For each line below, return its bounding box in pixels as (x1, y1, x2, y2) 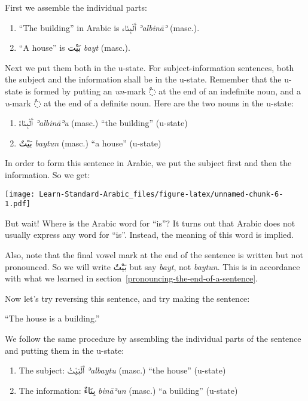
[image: (5, 189, 35, 198)
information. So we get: (5, 168, 90, 180)
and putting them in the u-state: (5, 344, 124, 356)
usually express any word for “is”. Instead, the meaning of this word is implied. (5, 228, 294, 241)
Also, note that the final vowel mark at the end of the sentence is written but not (5, 249, 303, 261)
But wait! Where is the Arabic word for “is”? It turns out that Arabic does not (5, 216, 295, 229)
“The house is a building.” (5, 312, 100, 325)
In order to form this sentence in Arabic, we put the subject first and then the (5, 157, 292, 169)
